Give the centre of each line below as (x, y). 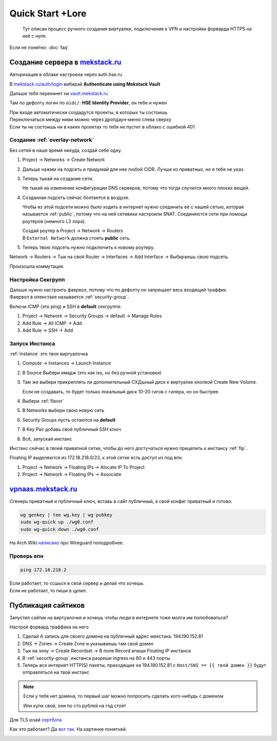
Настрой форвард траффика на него (49, 627)
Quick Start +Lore (48, 13)
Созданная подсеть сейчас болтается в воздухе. (76, 197)
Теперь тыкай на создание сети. (58, 178)
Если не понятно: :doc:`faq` (39, 48)
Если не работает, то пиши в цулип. (48, 590)
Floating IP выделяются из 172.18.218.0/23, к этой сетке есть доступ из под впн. (96, 458)
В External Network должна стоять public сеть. (76, 238)
